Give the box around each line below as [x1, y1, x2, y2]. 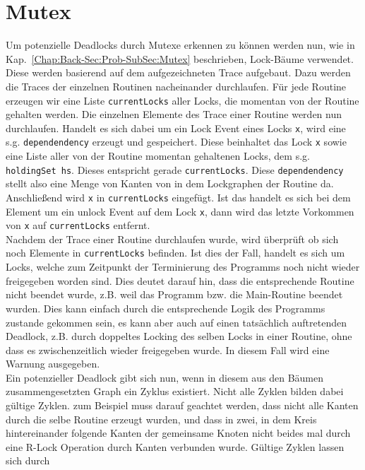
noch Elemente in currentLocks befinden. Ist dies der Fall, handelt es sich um [6, 245, 345, 260]
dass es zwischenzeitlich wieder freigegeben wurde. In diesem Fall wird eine [6, 342, 330, 357]
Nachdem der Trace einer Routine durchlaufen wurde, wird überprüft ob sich [6, 231, 339, 246]
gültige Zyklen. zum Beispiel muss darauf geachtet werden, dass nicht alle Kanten [6, 398, 359, 413]
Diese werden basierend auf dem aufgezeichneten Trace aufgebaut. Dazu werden [6, 65, 351, 80]
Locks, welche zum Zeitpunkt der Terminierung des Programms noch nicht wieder [6, 259, 360, 274]
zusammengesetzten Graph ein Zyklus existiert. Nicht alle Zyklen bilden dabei [6, 384, 344, 399]
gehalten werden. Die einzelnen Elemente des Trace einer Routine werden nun [6, 107, 342, 122]
